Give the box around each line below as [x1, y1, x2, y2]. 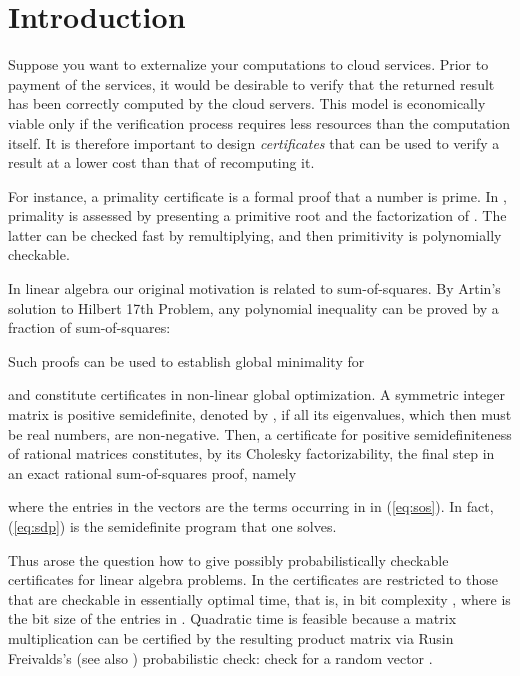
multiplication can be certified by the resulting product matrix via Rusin [8, 627, 454, 648]
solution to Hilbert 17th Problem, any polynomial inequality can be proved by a [8, 297, 499, 318]
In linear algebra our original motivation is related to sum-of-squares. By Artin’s [8, 278, 501, 299]
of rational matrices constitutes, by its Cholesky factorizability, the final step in [8, 443, 495, 464]
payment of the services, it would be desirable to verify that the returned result [8, 73, 495, 94]
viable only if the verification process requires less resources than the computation [8, 112, 511, 133]
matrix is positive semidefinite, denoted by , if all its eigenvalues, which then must [8, 404, 512, 425]
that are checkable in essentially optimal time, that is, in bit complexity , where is [8, 588, 511, 609]
